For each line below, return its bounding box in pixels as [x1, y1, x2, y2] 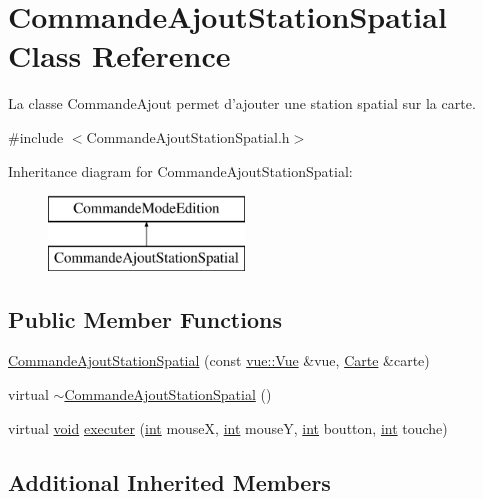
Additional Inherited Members [8, 466, 331, 497]
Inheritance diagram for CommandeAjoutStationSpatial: [8, 160, 353, 181]
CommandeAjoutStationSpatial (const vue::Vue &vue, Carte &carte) [8, 350, 430, 371]
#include [8, 126, 64, 147]
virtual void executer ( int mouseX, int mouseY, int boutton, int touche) [8, 417, 448, 438]
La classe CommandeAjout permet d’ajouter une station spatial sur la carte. [8, 93, 476, 114]
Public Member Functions [8, 303, 282, 334]
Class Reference [8, 35, 231, 76]
